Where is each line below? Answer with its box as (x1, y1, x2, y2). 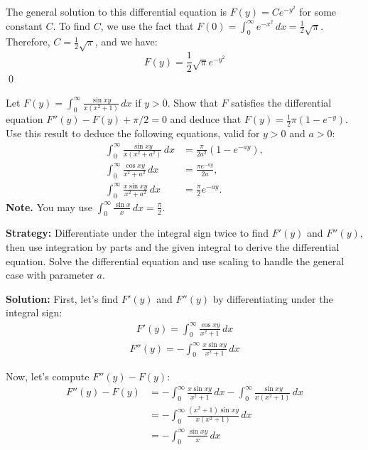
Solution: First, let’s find (6, 291, 119, 306)
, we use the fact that (100, 18, 194, 33)
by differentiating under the (212, 291, 333, 306)
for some (299, 4, 337, 18)
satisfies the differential (231, 95, 332, 109)
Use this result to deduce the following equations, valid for (6, 125, 260, 140)
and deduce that (170, 112, 242, 127)
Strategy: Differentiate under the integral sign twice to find (6, 225, 269, 240)
